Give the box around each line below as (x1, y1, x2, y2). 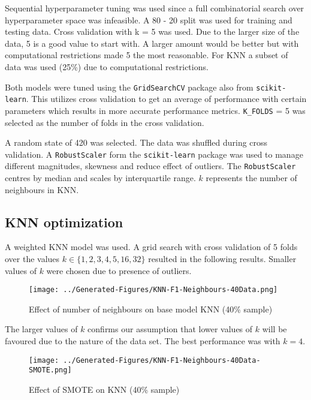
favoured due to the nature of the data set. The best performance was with (5, 335, 280, 347)
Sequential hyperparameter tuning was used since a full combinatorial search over (5, 2, 304, 14)
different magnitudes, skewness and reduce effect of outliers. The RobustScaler (5, 160, 296, 172)
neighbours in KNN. (5, 183, 79, 196)
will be (262, 323, 287, 335)
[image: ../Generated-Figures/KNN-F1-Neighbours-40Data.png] (29, 285, 278, 294)
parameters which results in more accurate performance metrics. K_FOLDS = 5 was (5, 104, 306, 116)
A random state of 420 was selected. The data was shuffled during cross (5, 136, 268, 149)
